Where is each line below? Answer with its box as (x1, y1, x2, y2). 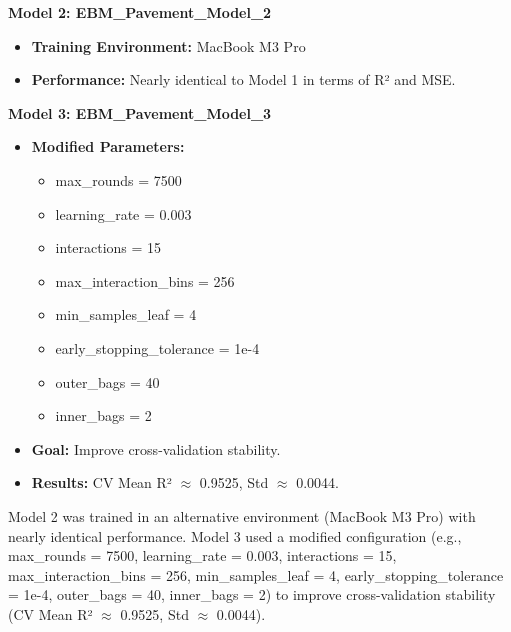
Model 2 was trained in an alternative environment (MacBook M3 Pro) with (8, 505, 476, 526)
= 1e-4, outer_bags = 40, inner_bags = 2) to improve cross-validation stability (8, 584, 496, 605)
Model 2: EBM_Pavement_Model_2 (8, 2, 272, 22)
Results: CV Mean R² (31, 472, 172, 493)
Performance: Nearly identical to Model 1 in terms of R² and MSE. (31, 69, 456, 90)
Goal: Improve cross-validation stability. (31, 438, 281, 459)
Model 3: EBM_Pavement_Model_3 (8, 102, 272, 123)
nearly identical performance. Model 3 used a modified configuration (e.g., (8, 525, 462, 546)
